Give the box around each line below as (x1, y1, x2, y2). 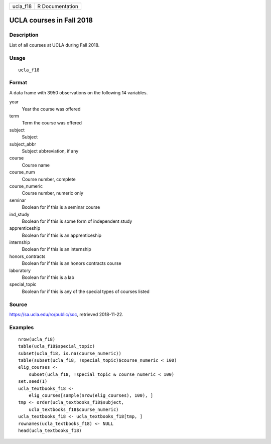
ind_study (9, 211, 30, 217)
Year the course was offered (22, 106, 81, 112)
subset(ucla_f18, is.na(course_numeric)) (18, 350, 121, 356)
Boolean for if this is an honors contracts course (22, 260, 121, 266)
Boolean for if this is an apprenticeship (22, 232, 102, 238)
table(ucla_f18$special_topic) (18, 344, 95, 349)
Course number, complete (22, 176, 76, 182)
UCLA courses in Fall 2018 (9, 16, 93, 25)
